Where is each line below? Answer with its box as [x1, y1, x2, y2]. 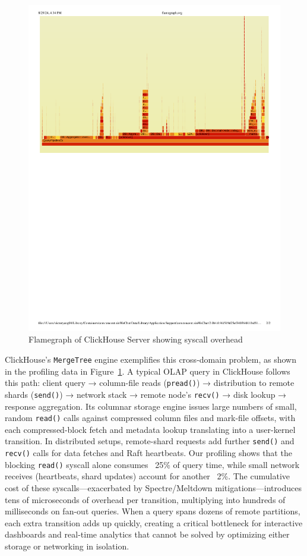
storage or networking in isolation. [5, 540, 129, 552]
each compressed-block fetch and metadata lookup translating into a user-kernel [5, 423, 296, 435]
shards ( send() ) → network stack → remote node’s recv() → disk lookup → [5, 388, 287, 400]
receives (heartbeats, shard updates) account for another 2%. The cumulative [5, 470, 290, 482]
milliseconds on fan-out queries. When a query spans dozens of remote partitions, [5, 505, 300, 517]
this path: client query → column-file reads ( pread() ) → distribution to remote [5, 376, 295, 389]
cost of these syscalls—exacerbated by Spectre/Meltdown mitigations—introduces [5, 482, 302, 494]
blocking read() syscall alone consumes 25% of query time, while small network [5, 458, 300, 470]
